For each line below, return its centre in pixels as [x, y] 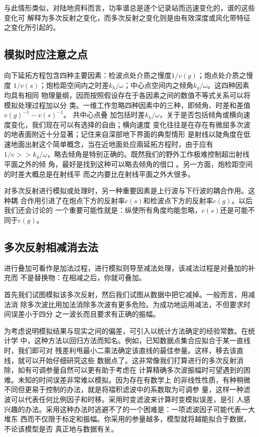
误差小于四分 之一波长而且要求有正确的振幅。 [85, 314]
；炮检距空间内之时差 [74, 85]
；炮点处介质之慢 [225, 75]
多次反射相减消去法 [51, 247]
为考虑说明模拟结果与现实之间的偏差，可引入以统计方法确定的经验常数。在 [126, 330]
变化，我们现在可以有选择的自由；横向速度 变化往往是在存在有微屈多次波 [130, 124]
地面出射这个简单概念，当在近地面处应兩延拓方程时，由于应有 [112, 144]
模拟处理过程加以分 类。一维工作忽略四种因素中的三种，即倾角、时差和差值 [127, 105]
